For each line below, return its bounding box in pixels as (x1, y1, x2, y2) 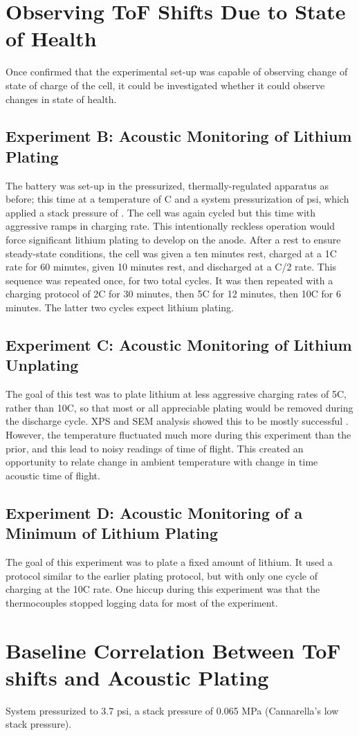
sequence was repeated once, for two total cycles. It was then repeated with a (6, 273, 333, 287)
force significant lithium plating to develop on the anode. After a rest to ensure (6, 232, 341, 247)
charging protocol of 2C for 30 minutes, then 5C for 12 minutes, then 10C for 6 (6, 286, 341, 301)
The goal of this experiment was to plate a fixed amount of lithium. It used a (6, 554, 333, 569)
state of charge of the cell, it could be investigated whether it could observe (6, 77, 325, 92)
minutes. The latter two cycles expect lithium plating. (6, 300, 234, 315)
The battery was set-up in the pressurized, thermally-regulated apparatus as (6, 178, 329, 192)
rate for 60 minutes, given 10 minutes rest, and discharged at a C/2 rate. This (6, 259, 337, 274)
